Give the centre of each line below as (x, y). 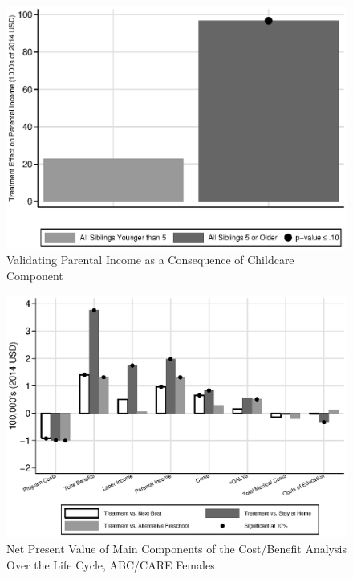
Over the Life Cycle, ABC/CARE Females (111, 564)
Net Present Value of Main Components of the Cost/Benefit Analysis (176, 549)
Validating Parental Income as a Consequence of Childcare (150, 260)
